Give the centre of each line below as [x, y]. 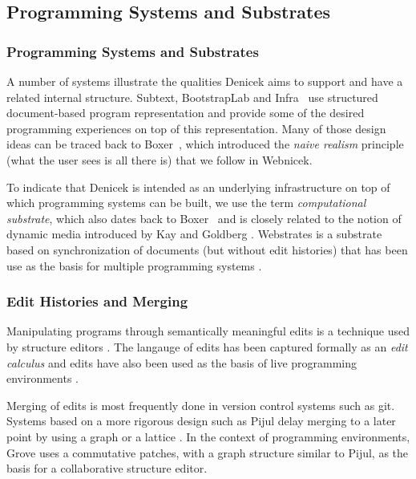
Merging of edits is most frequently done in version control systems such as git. [201, 405]
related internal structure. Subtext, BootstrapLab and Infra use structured [192, 97]
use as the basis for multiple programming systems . [134, 265]
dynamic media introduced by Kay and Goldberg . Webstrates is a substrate [194, 234]
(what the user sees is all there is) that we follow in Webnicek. [160, 159]
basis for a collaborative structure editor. [107, 468]
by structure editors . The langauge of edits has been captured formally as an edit [207, 346]
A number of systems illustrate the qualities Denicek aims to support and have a [205, 81]
